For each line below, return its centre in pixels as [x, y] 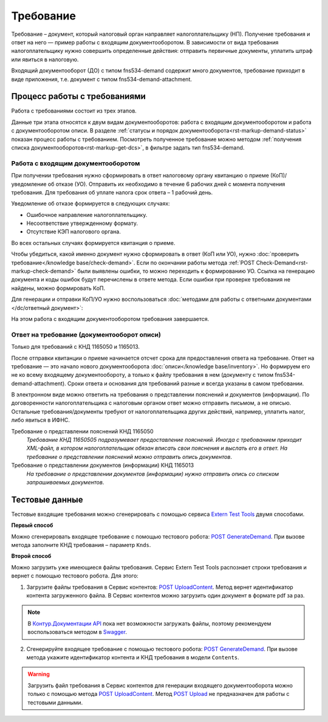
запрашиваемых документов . [65, 482]
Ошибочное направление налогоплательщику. [87, 215]
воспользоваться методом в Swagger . [77, 632]
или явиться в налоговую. [45, 59]
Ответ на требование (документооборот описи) [86, 334]
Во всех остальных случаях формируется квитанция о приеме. [93, 242]
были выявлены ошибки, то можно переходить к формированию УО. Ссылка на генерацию [196, 271]
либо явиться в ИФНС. [40, 420]
